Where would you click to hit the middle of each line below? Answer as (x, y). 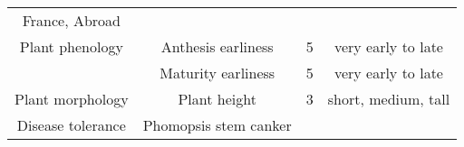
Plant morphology (72, 99)
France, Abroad (71, 20)
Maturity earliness (217, 73)
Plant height (217, 99)
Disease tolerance (71, 125)
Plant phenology (71, 46)
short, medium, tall (389, 99)
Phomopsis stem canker (217, 125)
